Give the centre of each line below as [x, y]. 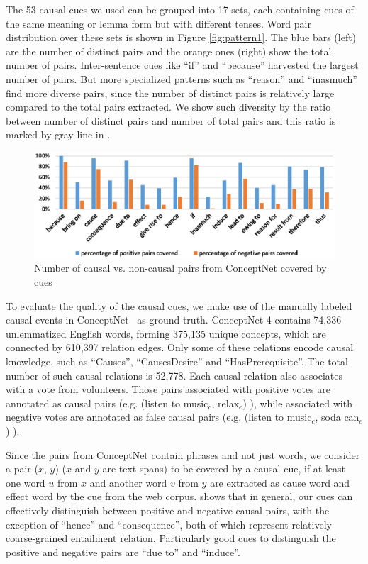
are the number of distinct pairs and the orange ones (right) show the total [169, 51]
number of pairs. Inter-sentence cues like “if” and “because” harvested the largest [182, 65]
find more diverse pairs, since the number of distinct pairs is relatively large [170, 93]
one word [26, 482]
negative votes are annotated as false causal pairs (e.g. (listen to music [159, 417]
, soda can [337, 417]
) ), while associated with [297, 403]
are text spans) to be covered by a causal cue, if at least [224, 469]
